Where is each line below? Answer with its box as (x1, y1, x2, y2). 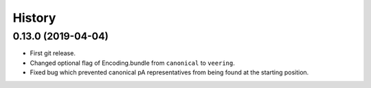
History (12, 10, 56, 25)
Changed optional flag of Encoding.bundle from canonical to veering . (30, 59, 235, 67)
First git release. (30, 49, 76, 57)
